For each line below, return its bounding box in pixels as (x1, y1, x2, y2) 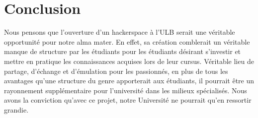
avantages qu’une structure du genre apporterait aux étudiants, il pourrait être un (4, 75, 255, 86)
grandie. (4, 104, 29, 115)
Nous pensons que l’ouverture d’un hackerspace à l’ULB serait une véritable (4, 27, 235, 37)
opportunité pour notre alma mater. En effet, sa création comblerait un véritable (4, 36, 250, 47)
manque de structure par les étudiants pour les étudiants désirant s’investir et (4, 46, 241, 57)
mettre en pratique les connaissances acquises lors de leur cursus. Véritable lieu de (4, 56, 254, 66)
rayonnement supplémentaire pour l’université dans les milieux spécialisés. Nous (4, 85, 247, 95)
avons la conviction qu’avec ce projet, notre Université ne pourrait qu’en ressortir (4, 95, 252, 105)
